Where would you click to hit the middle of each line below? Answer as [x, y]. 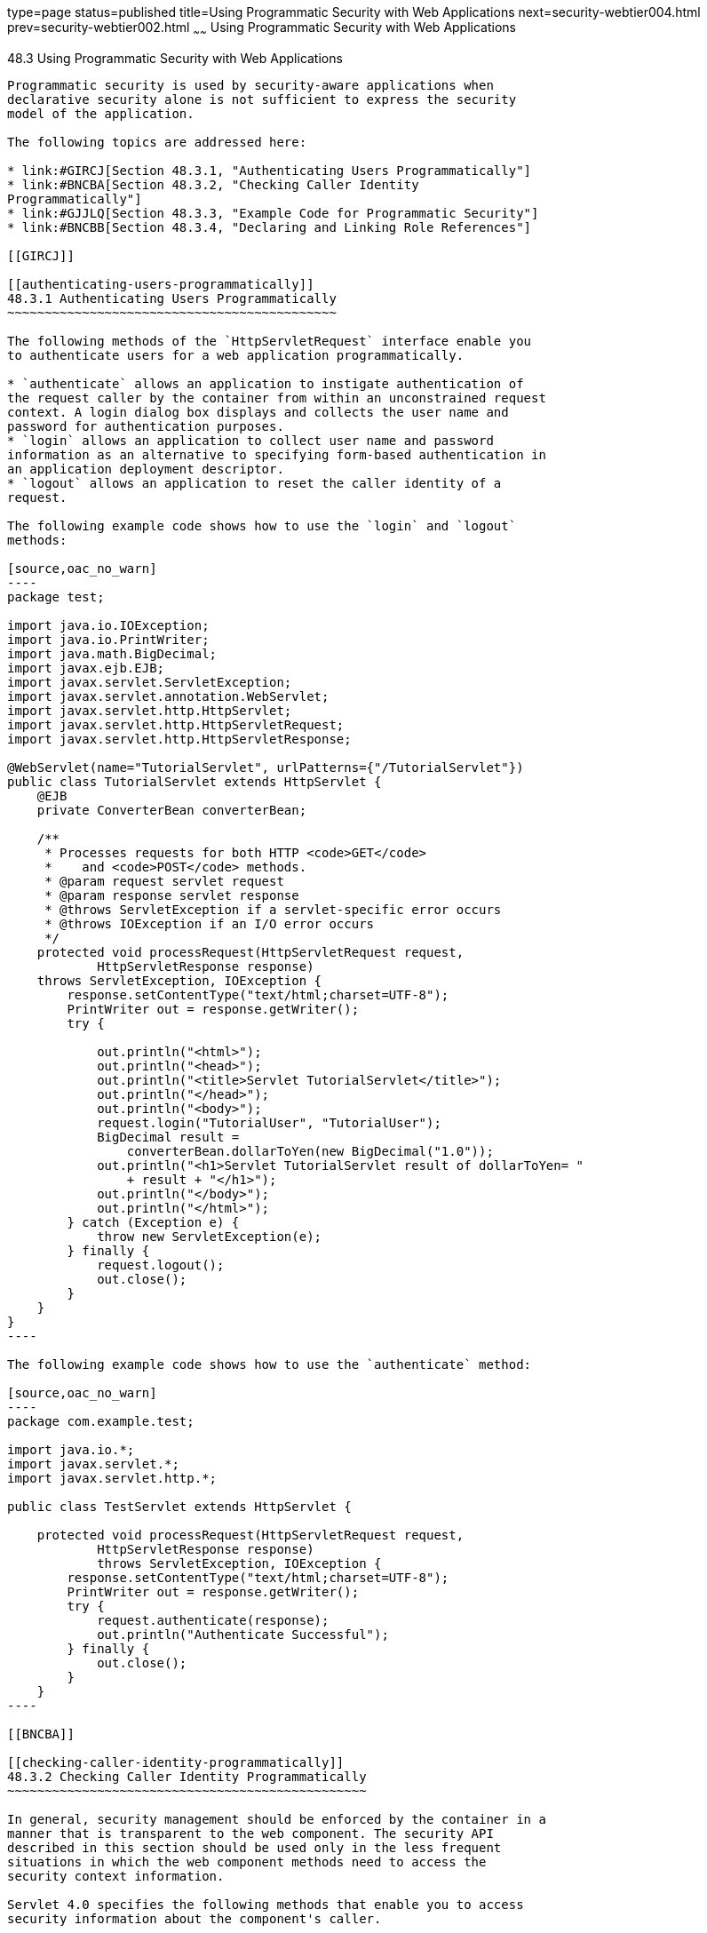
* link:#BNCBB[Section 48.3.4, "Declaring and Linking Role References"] [270, 227]
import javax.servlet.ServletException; [150, 682]
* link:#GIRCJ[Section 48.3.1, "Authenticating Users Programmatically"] [270, 170]
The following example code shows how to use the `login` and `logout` [262, 525]
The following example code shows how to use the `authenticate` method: [270, 1364]
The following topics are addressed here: [157, 142]
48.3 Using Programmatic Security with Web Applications [175, 58]
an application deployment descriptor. [146, 469]
